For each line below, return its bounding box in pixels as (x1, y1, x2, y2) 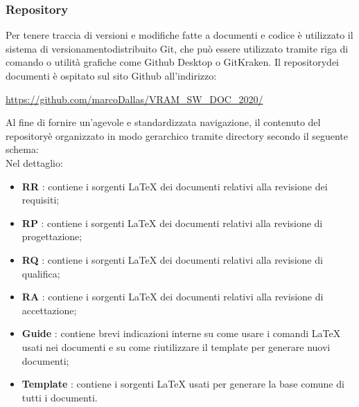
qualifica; (21, 266, 60, 280)
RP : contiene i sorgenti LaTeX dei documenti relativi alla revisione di (21, 215, 323, 230)
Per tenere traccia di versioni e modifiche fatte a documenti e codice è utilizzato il (6, 28, 353, 42)
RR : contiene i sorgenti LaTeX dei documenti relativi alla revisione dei (21, 179, 328, 193)
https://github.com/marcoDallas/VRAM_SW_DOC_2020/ (6, 91, 263, 106)
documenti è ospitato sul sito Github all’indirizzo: (6, 69, 217, 82)
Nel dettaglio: (6, 155, 63, 170)
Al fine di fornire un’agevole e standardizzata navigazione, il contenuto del (6, 115, 321, 129)
